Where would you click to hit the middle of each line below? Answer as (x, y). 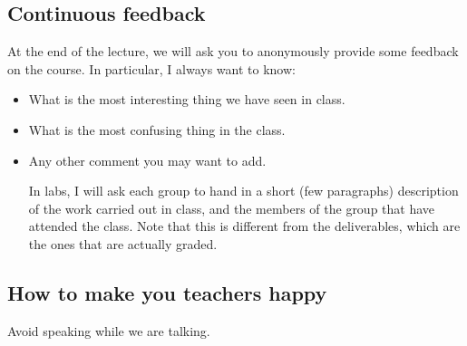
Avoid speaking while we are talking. (109, 330)
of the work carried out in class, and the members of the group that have (232, 208)
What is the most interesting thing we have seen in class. (187, 99)
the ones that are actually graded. (123, 243)
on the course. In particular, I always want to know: (151, 68)
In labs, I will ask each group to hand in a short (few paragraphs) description (243, 191)
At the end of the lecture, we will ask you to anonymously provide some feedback (233, 51)
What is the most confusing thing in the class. (157, 129)
